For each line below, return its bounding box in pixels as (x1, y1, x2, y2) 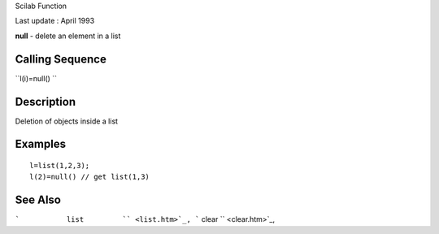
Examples (15, 137, 67, 151)
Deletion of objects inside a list (15, 116, 118, 126)
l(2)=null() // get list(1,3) (29, 172, 150, 182)
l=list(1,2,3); (29, 161, 90, 170)
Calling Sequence (15, 52, 107, 66)
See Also (15, 193, 61, 207)
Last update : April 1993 (15, 16, 95, 26)
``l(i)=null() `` (15, 73, 57, 83)
